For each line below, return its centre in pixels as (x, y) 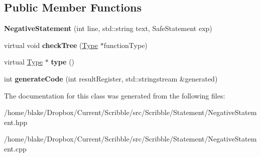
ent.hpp (16, 122)
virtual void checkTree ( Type (51, 45)
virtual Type (24, 62)
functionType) (125, 45)
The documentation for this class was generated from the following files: (115, 95)
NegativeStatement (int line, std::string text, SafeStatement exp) (108, 28)
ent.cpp (15, 148)
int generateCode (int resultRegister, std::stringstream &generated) (111, 78)
